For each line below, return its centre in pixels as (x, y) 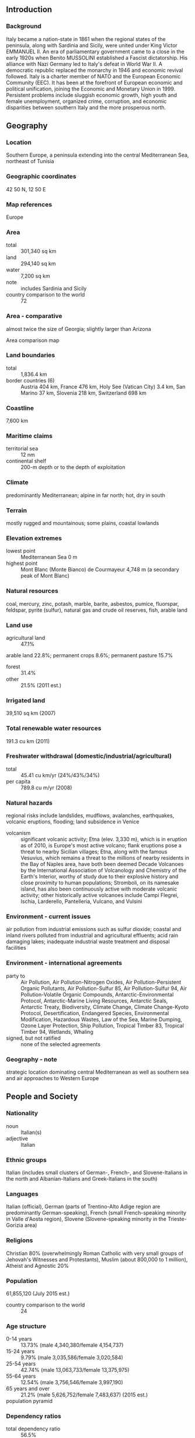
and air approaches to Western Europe (53, 1078)
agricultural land (26, 637)
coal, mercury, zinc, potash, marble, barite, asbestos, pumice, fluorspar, (93, 604)
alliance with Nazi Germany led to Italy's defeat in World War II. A (84, 64)
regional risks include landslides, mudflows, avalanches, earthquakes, (90, 816)
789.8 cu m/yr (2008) (46, 787)
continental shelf (26, 461)
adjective (17, 1138)
